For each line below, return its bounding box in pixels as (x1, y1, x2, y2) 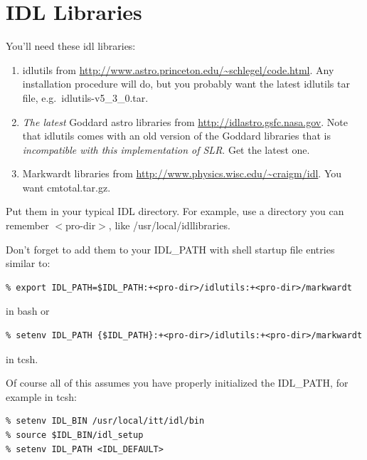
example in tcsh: (6, 389, 78, 404)
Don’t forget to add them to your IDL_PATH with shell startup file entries (6, 241, 335, 256)
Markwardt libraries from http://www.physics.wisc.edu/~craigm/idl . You (22, 166, 342, 181)
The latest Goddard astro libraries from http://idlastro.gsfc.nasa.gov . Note (22, 114, 348, 129)
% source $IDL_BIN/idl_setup (6, 430, 144, 440)
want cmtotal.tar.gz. (22, 179, 111, 194)
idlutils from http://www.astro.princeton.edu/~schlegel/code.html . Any (22, 62, 334, 77)
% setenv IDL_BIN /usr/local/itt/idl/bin (6, 416, 205, 427)
